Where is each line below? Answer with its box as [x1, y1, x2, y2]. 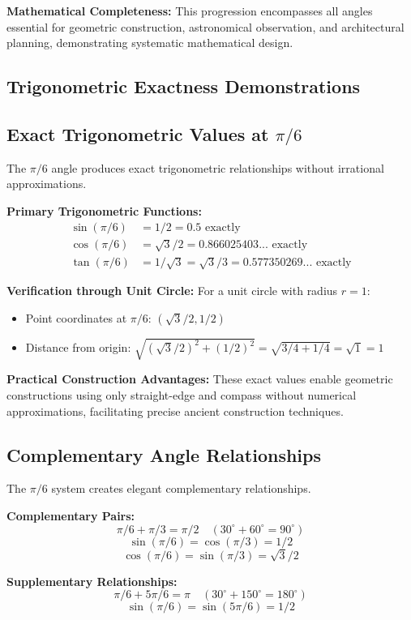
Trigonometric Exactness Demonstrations [6, 74, 361, 99]
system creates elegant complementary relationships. [51, 480, 311, 497]
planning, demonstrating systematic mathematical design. [6, 34, 293, 51]
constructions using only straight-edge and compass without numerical [6, 386, 357, 403]
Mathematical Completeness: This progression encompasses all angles [6, 2, 373, 19]
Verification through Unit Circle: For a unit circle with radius [6, 282, 338, 299]
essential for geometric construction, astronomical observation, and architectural [6, 18, 405, 35]
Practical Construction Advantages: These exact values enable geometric [6, 370, 393, 387]
